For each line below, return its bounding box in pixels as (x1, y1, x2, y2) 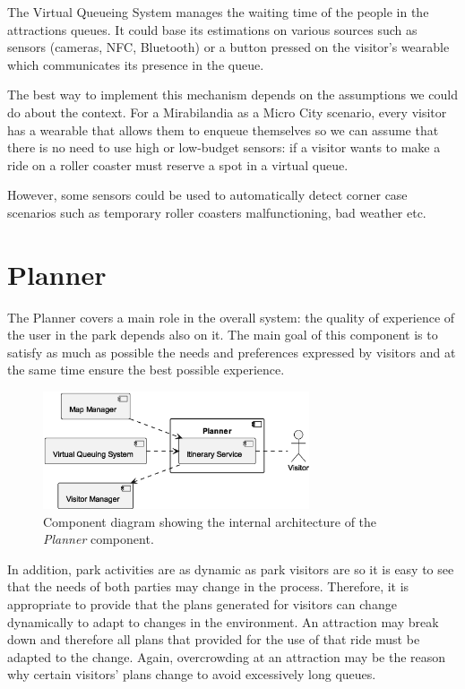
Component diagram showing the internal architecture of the (43, 512, 377, 530)
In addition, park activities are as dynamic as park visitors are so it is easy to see (7, 559, 454, 578)
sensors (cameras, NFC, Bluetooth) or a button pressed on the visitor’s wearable (7, 38, 450, 56)
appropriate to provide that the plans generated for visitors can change (7, 595, 397, 613)
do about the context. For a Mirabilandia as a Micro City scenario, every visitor (7, 102, 447, 121)
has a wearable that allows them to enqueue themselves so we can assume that (7, 120, 439, 139)
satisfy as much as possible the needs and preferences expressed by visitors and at (7, 342, 456, 361)
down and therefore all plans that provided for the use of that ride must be (7, 630, 420, 649)
